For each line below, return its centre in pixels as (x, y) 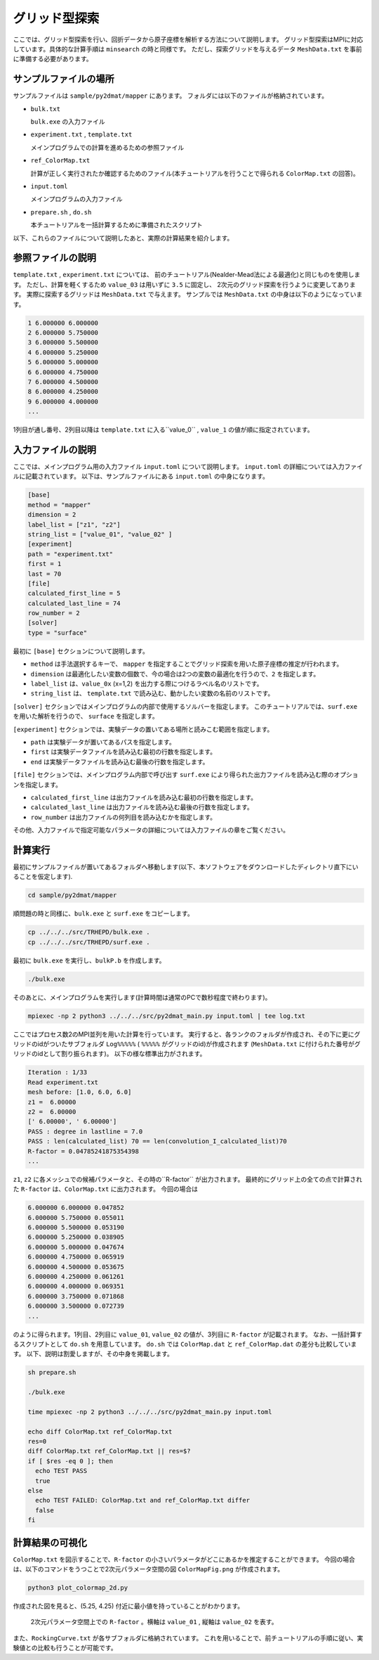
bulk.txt (46, 109)
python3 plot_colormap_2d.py (78, 1588)
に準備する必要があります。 (53, 59)
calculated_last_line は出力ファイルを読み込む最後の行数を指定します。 (142, 807)
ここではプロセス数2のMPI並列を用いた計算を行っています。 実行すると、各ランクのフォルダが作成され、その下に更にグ (187, 1034)
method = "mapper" (59, 505)
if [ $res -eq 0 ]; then (71, 1461)
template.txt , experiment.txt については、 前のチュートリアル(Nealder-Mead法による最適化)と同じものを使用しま (187, 275)
